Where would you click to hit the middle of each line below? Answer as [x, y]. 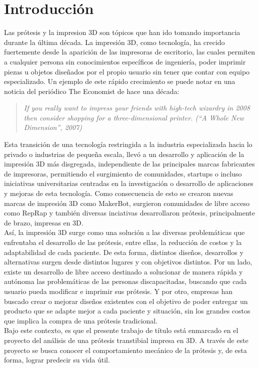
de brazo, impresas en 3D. [44, 222]
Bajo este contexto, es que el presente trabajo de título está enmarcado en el [121, 330]
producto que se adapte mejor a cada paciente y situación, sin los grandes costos [127, 311]
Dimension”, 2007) [53, 127]
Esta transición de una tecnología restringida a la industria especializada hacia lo [128, 144]
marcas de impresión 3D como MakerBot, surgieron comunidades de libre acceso [127, 203]
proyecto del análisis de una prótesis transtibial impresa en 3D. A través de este [126, 340]
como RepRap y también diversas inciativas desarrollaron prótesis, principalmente [129, 213]
